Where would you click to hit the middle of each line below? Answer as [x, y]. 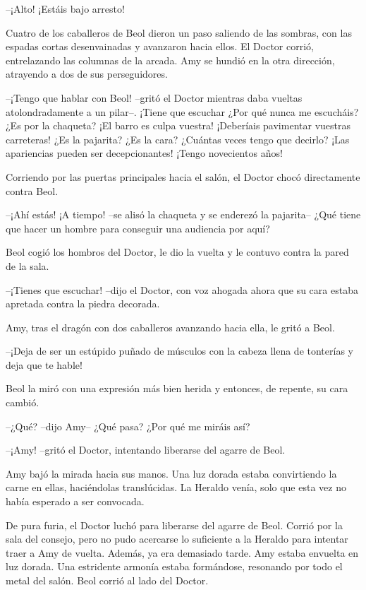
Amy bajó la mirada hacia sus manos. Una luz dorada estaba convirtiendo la [171, 473]
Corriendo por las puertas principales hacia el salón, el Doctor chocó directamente [183, 176]
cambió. [23, 402]
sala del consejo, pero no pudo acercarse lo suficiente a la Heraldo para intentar [177, 539]
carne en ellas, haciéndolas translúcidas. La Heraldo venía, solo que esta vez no [176, 487]
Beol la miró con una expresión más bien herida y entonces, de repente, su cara [177, 388]
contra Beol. [32, 190]
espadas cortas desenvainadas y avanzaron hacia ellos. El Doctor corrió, [160, 46]
